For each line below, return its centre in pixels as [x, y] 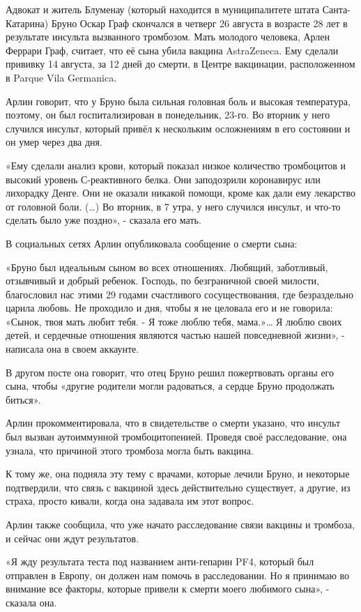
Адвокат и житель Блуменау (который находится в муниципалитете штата [163, 9]
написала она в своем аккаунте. [72, 349]
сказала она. [31, 602]
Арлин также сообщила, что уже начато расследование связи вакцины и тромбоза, [180, 524]
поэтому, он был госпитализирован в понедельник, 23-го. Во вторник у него [168, 115]
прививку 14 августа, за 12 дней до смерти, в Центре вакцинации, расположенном [180, 64]
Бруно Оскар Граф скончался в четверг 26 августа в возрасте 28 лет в [199, 23]
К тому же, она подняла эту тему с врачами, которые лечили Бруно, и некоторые [178, 474]
